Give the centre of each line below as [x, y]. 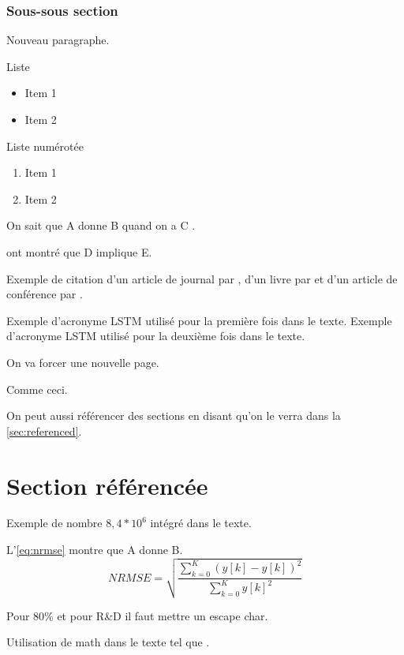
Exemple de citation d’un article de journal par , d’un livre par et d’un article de [202, 278]
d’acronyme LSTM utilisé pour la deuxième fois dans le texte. [156, 336]
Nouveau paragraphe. [58, 40]
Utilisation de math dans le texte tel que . [108, 642]
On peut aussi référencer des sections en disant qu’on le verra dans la [174, 415]
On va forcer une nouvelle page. [83, 362]
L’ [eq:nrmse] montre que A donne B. [95, 550]
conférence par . [45, 294]
